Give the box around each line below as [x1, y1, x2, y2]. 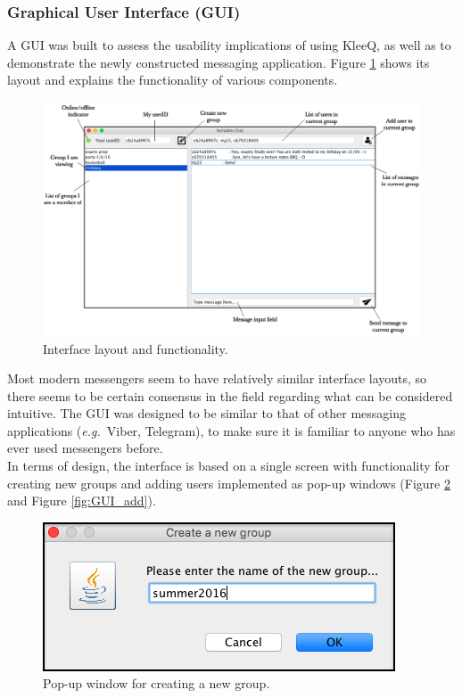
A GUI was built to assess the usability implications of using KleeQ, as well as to [7, 36, 451, 54]
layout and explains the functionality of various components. [7, 70, 338, 89]
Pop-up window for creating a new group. [43, 674, 270, 693]
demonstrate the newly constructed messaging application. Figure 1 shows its [7, 53, 430, 71]
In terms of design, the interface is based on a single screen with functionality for [7, 456, 450, 475]
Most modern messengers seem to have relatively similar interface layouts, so [7, 369, 427, 388]
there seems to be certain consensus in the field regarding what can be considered [7, 386, 453, 405]
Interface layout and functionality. [43, 339, 228, 357]
